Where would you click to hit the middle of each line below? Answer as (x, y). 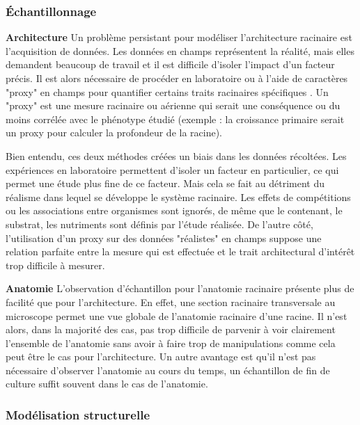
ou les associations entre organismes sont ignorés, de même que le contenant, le (174, 210)
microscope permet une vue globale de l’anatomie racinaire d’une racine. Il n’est (177, 315)
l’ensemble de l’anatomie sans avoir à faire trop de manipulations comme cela (171, 343)
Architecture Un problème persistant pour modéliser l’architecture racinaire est (179, 37)
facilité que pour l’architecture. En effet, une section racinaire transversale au (171, 302)
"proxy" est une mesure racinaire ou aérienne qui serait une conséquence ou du (173, 105)
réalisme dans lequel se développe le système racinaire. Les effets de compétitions (178, 197)
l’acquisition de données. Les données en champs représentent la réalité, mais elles (180, 50)
